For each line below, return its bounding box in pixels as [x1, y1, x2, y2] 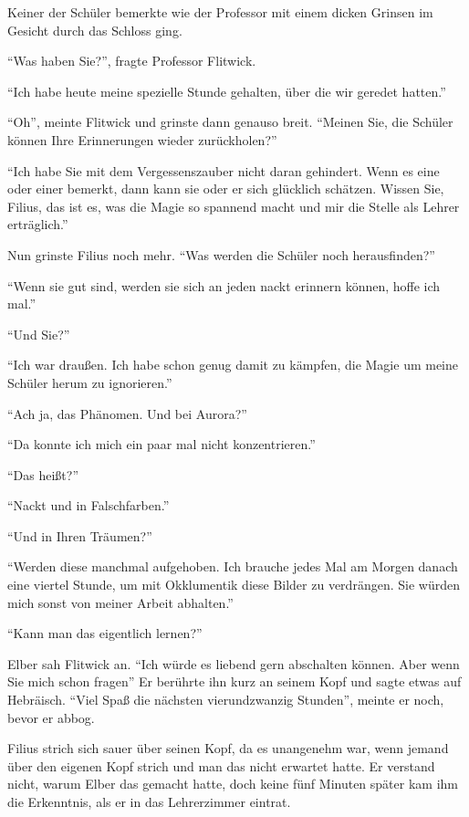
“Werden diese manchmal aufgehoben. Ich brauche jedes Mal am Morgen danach [7, 557, 458, 576]
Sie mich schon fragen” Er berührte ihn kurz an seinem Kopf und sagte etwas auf [7, 672, 462, 691]
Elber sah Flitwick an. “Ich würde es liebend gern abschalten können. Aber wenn [7, 654, 460, 673]
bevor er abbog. [7, 707, 95, 727]
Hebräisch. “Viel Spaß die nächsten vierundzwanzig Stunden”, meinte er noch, [7, 690, 444, 709]
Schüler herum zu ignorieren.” [7, 372, 172, 392]
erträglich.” [7, 215, 68, 234]
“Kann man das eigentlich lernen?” [7, 623, 203, 643]
